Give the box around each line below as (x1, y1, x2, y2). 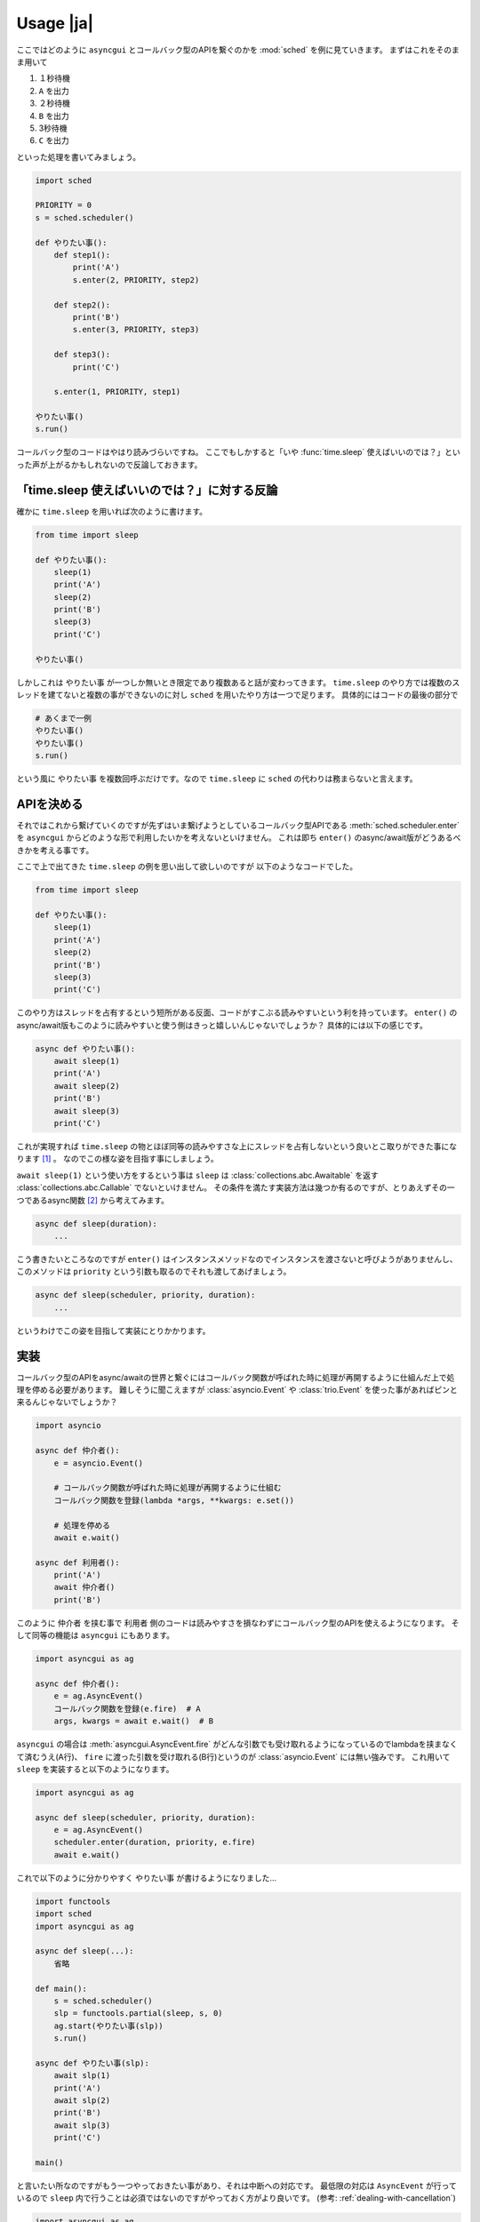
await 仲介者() (53, 1582, 116, 1593)
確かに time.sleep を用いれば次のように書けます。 (16, 506, 208, 516)
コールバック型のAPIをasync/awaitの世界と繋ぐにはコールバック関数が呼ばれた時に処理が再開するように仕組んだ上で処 (16, 1371, 455, 1382)
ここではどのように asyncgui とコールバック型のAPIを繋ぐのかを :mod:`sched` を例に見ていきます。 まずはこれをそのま (16, 44, 460, 55)
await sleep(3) (53, 1106, 120, 1115)
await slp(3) (53, 2120, 111, 2130)
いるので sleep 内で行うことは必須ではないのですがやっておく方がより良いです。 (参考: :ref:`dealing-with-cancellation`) (16, 2193, 457, 2203)
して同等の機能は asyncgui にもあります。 (16, 1630, 175, 1641)
